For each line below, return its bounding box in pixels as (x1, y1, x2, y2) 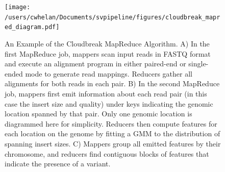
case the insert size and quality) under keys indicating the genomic (5, 98, 213, 109)
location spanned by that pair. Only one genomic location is (5, 108, 192, 119)
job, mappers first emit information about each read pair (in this (5, 88, 207, 99)
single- (188, 58, 209, 69)
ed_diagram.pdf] (5, 23, 60, 31)
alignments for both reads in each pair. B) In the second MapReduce (5, 78, 220, 89)
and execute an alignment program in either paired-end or (5, 58, 186, 69)
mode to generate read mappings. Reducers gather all (25, 68, 192, 79)
